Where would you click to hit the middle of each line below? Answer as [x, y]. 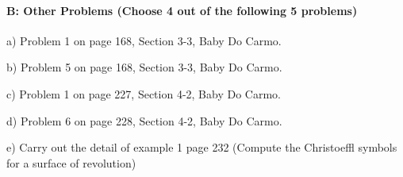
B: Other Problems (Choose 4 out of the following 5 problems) [182, 10]
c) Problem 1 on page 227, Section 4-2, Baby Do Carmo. [144, 93]
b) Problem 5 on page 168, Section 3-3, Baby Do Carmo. [144, 67]
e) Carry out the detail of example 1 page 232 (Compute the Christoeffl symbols [202, 147]
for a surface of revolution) [71, 162]
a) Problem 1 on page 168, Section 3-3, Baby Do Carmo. [144, 40]
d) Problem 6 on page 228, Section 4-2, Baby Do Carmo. [144, 120]
